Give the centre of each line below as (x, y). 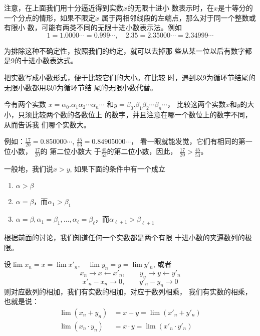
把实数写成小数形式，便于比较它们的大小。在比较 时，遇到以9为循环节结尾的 (130, 77)
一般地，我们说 (29, 168)
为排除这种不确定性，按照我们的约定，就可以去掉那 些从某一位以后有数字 (124, 50)
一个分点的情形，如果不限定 (50, 17)
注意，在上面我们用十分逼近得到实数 (64, 8)
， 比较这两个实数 (196, 104)
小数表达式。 (56, 60)
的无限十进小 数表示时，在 (171, 8)
